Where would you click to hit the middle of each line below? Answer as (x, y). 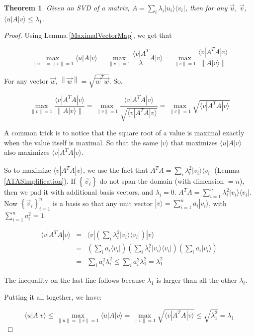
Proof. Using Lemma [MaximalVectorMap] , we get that (88, 35)
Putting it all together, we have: (53, 297)
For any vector (26, 80)
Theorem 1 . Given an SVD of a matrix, (67, 7)
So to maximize (28, 170)
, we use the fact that (115, 170)
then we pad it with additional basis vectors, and (79, 192)
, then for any (206, 7)
